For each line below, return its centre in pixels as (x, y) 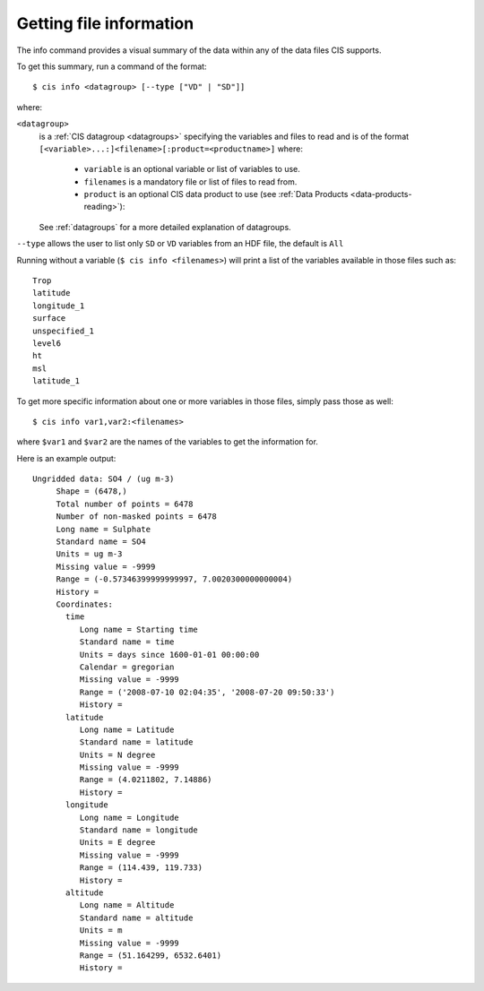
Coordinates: (85, 604)
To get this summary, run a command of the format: (112, 66)
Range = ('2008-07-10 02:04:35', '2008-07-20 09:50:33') (207, 692)
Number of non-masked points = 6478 (136, 517)
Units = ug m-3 (89, 554)
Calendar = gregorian (127, 667)
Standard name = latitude (136, 742)
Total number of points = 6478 (125, 504)
